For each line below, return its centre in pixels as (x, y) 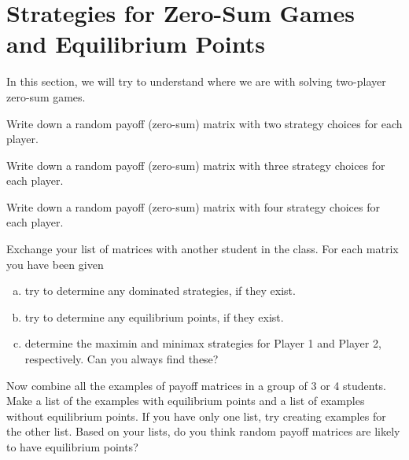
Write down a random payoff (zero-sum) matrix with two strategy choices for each (204, 123)
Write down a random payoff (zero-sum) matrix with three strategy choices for (196, 165)
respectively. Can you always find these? (122, 359)
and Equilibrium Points (136, 44)
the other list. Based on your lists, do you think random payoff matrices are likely (203, 431)
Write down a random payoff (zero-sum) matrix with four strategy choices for (193, 206)
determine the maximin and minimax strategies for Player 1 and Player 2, (203, 343)
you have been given (55, 264)
